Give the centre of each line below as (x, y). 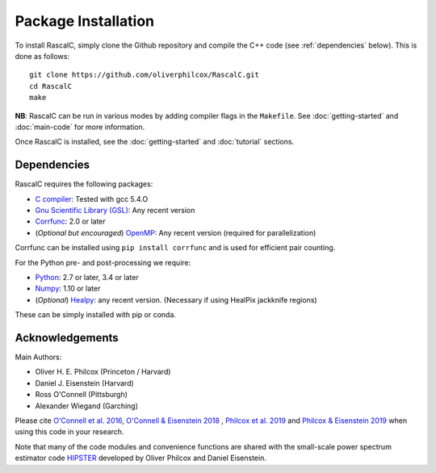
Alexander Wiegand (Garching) (87, 406)
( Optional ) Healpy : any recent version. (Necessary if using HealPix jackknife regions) (176, 299)
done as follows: (42, 56)
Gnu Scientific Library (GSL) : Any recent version (115, 210)
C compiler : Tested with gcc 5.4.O (92, 199)
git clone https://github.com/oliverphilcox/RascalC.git (145, 75)
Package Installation (85, 21)
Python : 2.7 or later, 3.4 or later (87, 277)
